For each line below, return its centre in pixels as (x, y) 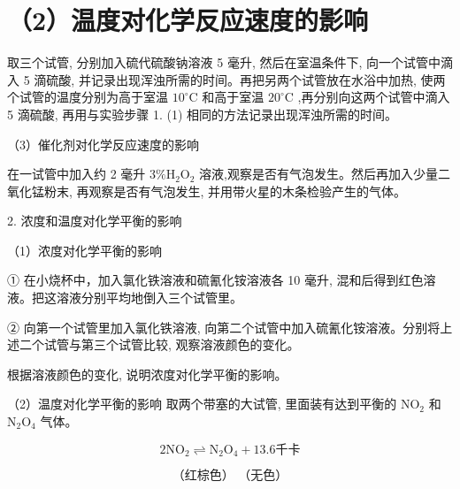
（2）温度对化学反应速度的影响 (188, 20)
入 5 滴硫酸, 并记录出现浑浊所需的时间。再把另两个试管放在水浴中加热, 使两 (226, 79)
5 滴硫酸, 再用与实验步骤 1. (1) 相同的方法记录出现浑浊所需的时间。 (202, 114)
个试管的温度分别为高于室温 (88, 97)
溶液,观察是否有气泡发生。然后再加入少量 (319, 174)
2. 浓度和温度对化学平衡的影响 (95, 221)
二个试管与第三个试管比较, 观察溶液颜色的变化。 (159, 344)
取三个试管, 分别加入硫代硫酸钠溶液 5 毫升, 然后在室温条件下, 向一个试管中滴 (230, 62)
